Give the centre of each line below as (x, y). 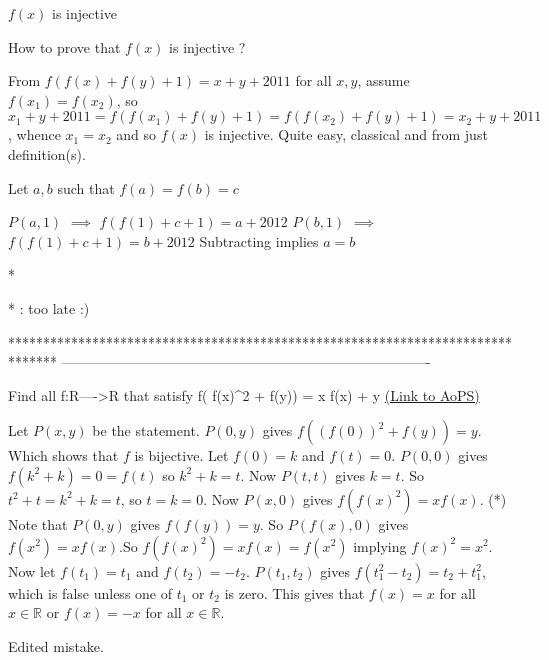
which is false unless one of (90, 592)
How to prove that (64, 46)
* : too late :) (49, 307)
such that (86, 187)
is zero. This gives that (294, 592)
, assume (383, 80)
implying (380, 545)
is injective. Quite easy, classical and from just (346, 134)
